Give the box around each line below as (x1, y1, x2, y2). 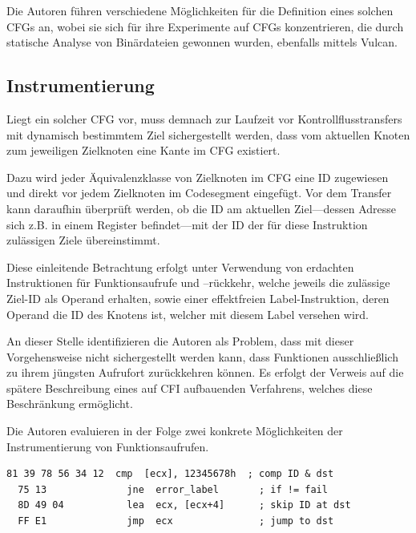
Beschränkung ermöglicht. (6, 395, 133, 412)
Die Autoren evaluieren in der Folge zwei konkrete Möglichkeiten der (6, 422, 343, 439)
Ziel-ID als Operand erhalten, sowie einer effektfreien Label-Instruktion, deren (6, 289, 390, 306)
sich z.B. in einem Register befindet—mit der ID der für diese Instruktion (6, 216, 368, 232)
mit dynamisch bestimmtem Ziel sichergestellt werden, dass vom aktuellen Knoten (6, 126, 410, 143)
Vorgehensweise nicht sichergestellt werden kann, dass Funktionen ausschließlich (6, 348, 398, 365)
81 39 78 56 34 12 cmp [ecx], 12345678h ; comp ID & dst (6, 468, 334, 480)
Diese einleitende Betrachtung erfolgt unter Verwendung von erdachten (6, 258, 354, 275)
